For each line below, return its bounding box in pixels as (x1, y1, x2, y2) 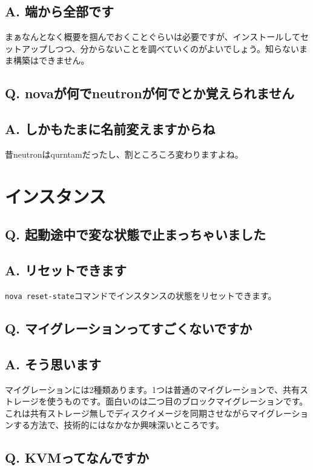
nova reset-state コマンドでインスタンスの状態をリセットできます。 (5, 289, 277, 301)
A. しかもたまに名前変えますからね (5, 119, 216, 138)
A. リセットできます (5, 261, 127, 280)
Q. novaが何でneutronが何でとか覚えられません (5, 84, 294, 102)
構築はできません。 (13, 54, 90, 67)
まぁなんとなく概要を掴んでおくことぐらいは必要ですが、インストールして (5, 30, 300, 43)
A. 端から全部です (5, 2, 114, 21)
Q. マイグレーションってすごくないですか (5, 318, 252, 337)
